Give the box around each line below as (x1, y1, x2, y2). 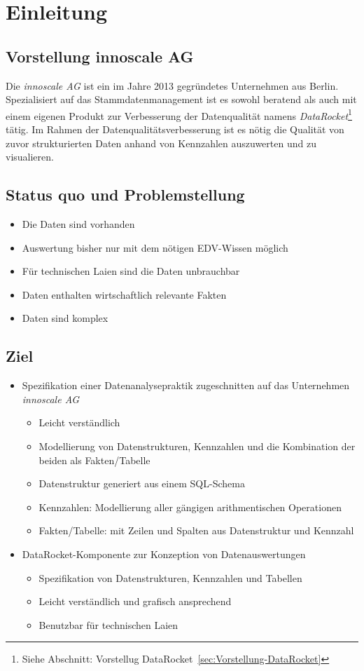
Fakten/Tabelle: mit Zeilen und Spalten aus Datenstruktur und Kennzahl (38, 523, 354, 538)
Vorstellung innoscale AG (6, 45, 194, 67)
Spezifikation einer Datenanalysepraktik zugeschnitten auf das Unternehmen (22, 378, 350, 393)
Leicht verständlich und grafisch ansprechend (38, 594, 232, 609)
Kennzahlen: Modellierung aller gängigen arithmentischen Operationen (38, 499, 342, 514)
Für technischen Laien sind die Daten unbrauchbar (22, 264, 240, 278)
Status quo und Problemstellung (6, 184, 245, 205)
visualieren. (6, 149, 54, 164)
